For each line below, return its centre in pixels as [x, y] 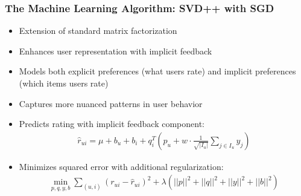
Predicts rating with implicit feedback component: [112, 124]
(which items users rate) [64, 83]
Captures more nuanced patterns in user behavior [111, 103]
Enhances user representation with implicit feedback [116, 51]
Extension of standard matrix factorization [98, 31]
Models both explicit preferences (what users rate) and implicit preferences [157, 71]
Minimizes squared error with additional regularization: [121, 166]
